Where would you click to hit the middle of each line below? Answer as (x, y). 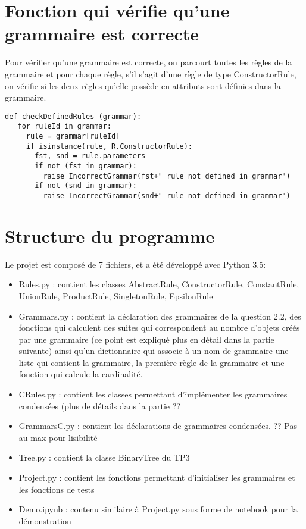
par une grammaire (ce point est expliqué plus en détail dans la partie (146, 339)
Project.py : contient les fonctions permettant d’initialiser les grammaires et (157, 478)
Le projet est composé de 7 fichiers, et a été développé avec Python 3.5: (135, 264)
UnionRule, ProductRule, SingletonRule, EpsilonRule (116, 295)
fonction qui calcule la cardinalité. (81, 374)
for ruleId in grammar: (64, 126)
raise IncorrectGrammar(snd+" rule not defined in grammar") (167, 195)
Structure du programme (110, 235)
